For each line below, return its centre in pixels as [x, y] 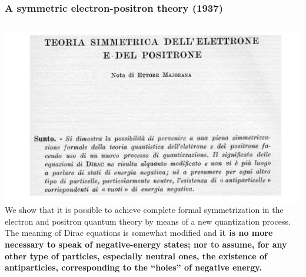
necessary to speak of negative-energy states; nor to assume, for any [146, 244]
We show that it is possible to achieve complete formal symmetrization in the [144, 210]
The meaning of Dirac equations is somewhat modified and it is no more [139, 233]
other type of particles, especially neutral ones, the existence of [136, 256]
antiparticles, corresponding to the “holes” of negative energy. [133, 267]
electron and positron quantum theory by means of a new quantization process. [148, 221]
